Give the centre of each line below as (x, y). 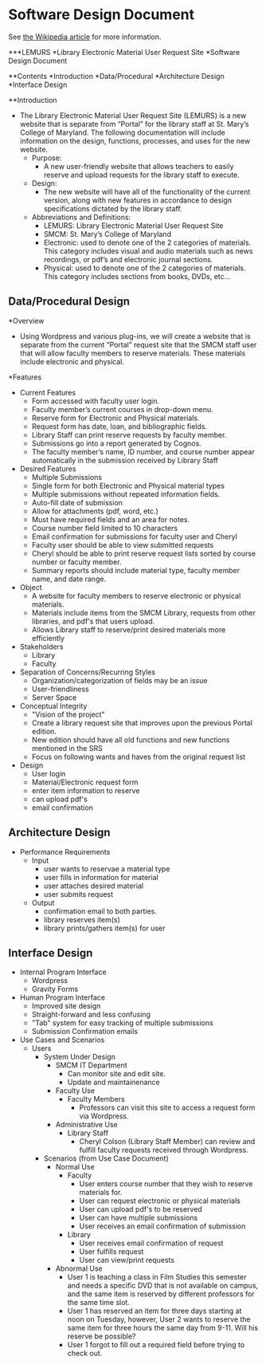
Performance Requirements (65, 851)
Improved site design (66, 1006)
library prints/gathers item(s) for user (104, 928)
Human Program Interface (63, 997)
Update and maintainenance (114, 1083)
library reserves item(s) (82, 919)
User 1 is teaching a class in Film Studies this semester (157, 1277)
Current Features (48, 392)
